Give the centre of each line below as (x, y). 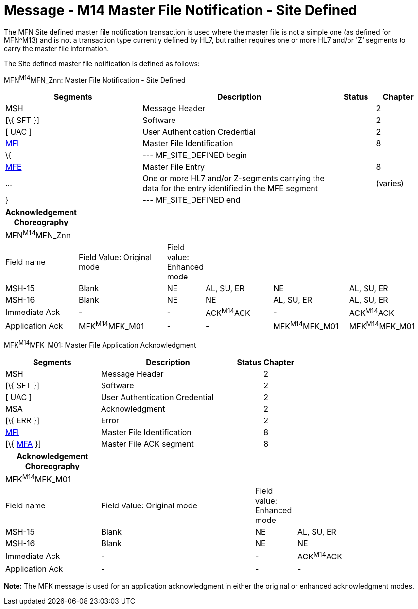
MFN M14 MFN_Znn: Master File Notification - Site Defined (95, 79)
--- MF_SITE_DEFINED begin (195, 155)
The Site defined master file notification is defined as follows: (102, 63)
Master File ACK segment (147, 444)
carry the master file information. (57, 48)
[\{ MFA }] (23, 444)
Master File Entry (174, 167)
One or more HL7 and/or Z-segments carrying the (234, 179)
